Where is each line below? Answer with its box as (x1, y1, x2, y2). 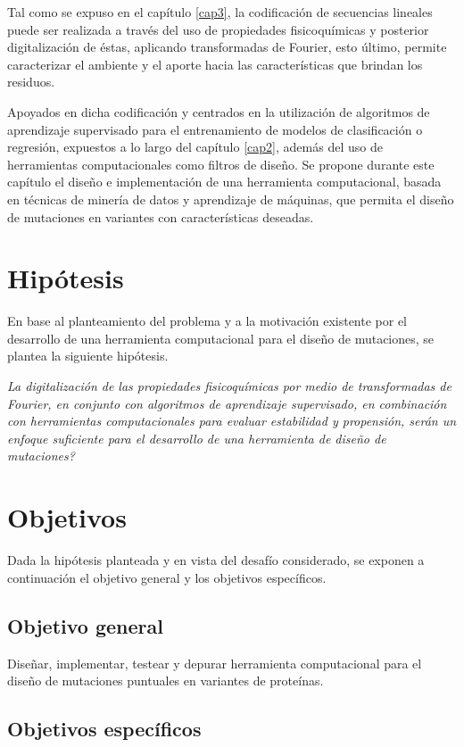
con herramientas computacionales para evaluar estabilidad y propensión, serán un (7, 411, 457, 430)
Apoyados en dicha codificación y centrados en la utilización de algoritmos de (7, 102, 430, 120)
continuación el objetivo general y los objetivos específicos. (7, 568, 327, 586)
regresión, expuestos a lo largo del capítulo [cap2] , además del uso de (7, 137, 383, 156)
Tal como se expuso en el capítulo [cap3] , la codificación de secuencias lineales (7, 3, 433, 21)
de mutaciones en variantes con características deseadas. (7, 207, 314, 226)
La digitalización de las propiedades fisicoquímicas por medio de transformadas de (7, 377, 452, 395)
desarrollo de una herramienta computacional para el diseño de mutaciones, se (7, 328, 435, 347)
